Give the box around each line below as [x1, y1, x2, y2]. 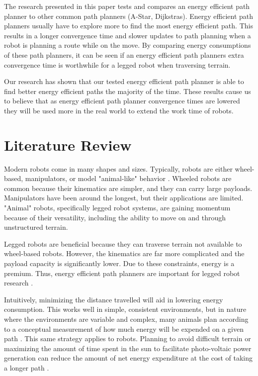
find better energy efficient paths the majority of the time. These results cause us [4, 86, 251, 96]
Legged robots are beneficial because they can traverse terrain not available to [4, 238, 242, 249]
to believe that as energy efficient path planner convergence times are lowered [4, 95, 240, 106]
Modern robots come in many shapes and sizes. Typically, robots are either [4, 163, 233, 174]
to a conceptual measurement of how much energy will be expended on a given [4, 323, 244, 334]
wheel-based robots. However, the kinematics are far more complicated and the [4, 248, 245, 259]
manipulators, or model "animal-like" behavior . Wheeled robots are [25, 173, 232, 184]
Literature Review [4, 134, 132, 155]
